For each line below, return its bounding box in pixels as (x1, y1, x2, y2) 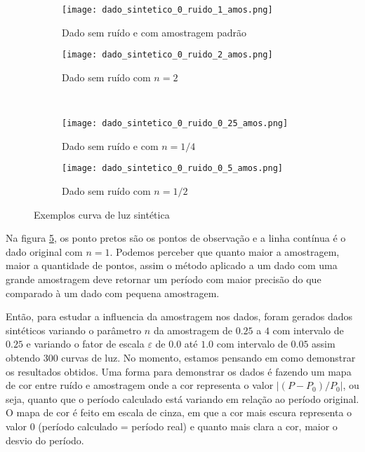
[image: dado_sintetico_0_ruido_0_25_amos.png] (62, 118, 288, 129)
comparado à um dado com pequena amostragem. (6, 285, 220, 300)
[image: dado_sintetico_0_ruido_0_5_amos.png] (62, 163, 283, 174)
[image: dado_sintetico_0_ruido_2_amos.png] (62, 50, 273, 60)
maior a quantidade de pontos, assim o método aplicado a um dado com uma (6, 258, 338, 273)
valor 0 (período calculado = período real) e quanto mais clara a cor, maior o (6, 418, 338, 433)
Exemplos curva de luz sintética (34, 207, 170, 221)
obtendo (6, 350, 41, 364)
